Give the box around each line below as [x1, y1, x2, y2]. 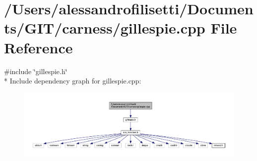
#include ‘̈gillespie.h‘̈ [4, 66, 67, 76]
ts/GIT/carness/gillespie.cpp [4, 18, 205, 38]
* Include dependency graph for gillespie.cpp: [4, 76, 141, 86]
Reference [4, 37, 73, 57]
